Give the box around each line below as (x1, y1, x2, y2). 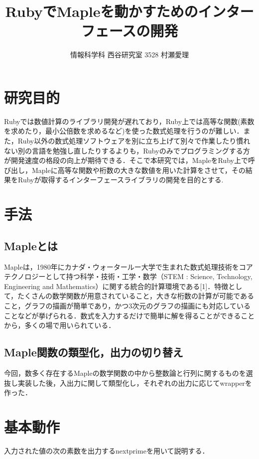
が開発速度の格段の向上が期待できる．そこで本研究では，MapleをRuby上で (4, 155, 248, 165)
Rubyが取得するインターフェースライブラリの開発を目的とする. (17, 174, 224, 185)
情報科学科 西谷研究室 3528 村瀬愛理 (70, 49, 189, 60)
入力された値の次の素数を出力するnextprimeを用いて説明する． (4, 445, 209, 456)
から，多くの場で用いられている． (4, 320, 116, 330)
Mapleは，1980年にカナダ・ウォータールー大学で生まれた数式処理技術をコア (4, 261, 253, 272)
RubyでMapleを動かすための (5, 1, 198, 21)
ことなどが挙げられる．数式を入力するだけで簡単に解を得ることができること (4, 310, 255, 320)
